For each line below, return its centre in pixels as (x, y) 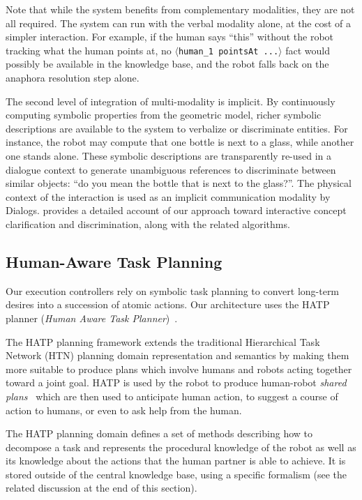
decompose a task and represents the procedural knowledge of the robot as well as (181, 447)
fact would (308, 50)
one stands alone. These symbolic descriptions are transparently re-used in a (169, 156)
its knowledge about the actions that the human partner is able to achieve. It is (176, 461)
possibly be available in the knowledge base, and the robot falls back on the (167, 64)
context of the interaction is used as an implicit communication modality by (168, 196)
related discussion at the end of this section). (101, 488)
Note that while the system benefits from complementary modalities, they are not (180, 9)
